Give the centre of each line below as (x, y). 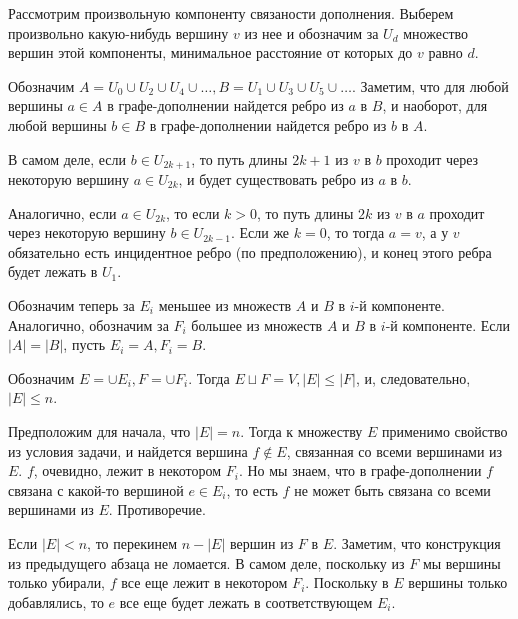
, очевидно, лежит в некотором (127, 470)
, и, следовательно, (413, 377)
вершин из (262, 542)
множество (436, 32)
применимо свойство (444, 430)
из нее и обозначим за (311, 32)
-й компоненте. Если (447, 324)
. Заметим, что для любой (430, 85)
